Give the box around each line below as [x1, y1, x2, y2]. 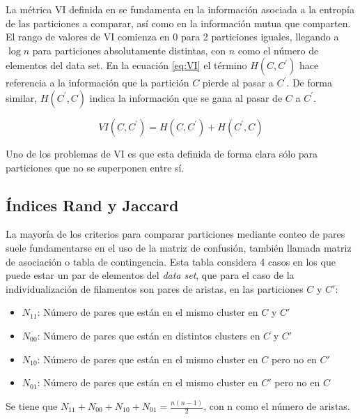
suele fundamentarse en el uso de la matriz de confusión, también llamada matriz [6, 240, 352, 254]
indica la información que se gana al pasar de [89, 90, 283, 105]
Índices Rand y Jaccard [6, 194, 179, 215]
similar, [6, 90, 38, 105]
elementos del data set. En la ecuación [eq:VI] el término [6, 58, 247, 73]
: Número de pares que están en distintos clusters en [37, 328, 260, 342]
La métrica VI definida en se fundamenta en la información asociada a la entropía [6, 2, 354, 16]
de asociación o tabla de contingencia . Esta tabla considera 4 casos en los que [6, 254, 336, 268]
